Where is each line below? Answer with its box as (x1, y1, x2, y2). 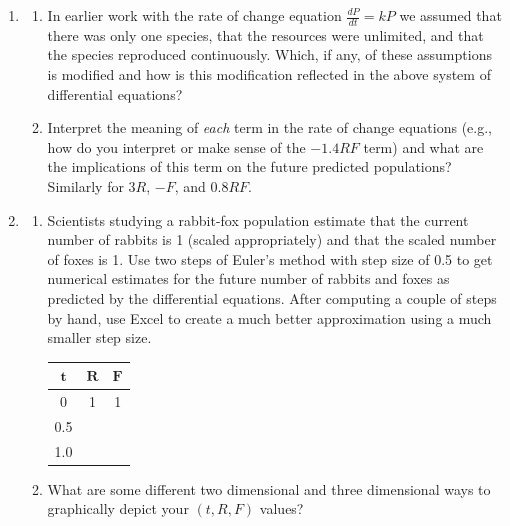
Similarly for (47, 175, 124, 196)
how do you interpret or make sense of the (47, 136, 306, 157)
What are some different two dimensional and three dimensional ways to (47, 478, 491, 499)
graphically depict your (47, 498, 189, 519)
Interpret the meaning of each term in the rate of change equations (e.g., (47, 117, 492, 138)
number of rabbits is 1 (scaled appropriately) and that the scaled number (47, 229, 497, 250)
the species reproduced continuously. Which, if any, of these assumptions (47, 44, 492, 65)
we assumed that (399, 5, 502, 25)
